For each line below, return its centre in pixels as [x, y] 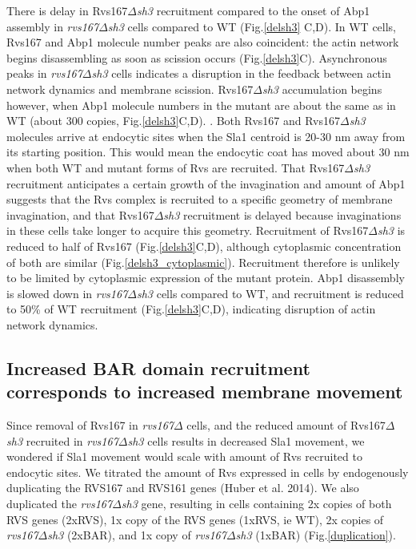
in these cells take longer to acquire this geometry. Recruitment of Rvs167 [188, 230]
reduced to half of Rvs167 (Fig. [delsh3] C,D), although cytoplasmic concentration [204, 246]
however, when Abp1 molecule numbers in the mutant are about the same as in [201, 105]
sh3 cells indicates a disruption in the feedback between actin [241, 73]
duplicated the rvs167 [60, 504]
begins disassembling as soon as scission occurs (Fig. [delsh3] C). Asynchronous [197, 57]
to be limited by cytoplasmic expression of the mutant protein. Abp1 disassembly [206, 278]
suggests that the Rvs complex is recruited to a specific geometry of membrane [200, 199]
